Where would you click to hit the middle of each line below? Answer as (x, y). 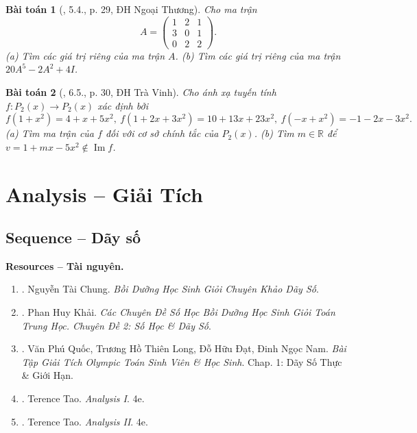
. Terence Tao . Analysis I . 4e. (83, 398)
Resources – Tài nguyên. (65, 265)
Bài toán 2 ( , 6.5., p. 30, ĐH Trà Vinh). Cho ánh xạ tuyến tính (141, 91)
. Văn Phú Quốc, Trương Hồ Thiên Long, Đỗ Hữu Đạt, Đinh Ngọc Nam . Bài (184, 348)
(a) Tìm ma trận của (50, 133)
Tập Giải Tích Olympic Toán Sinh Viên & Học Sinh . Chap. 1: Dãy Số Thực (182, 361)
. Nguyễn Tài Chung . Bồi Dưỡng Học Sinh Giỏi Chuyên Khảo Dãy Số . (170, 289)
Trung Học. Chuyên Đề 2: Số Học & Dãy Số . (116, 325)
